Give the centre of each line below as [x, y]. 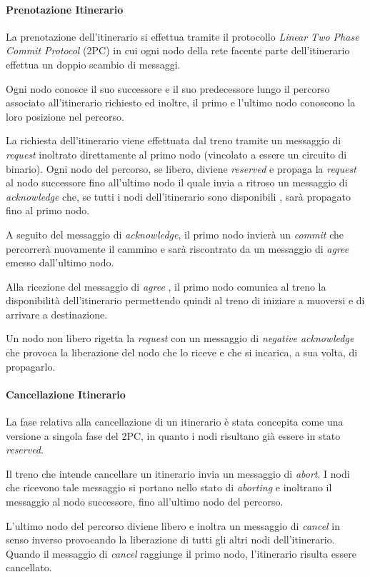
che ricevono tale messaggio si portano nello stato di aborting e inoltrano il [169, 487]
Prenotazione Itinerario [65, 9]
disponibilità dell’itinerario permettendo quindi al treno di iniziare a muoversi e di [185, 300]
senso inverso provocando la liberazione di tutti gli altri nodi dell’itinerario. [170, 540]
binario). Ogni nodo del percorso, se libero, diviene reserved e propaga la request [181, 168]
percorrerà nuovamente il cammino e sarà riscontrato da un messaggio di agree [177, 248]
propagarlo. [31, 366]
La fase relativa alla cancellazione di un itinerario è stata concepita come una [175, 422]
